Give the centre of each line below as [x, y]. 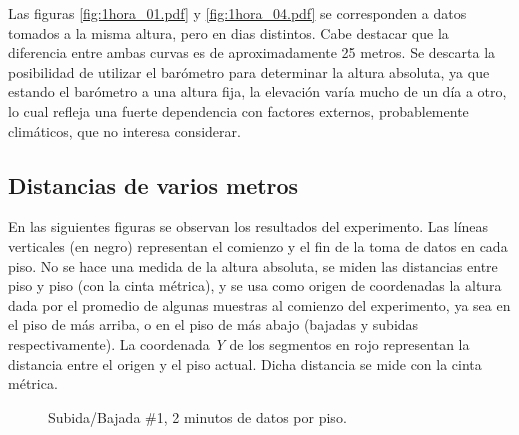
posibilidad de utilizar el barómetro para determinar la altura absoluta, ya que [249, 71]
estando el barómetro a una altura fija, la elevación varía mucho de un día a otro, [257, 91]
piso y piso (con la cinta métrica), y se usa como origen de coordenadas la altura [255, 285]
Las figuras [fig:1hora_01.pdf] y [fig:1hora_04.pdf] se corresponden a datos [237, 13]
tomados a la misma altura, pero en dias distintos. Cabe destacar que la [228, 32]
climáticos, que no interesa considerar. [124, 130]
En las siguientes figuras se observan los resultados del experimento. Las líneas [248, 226]
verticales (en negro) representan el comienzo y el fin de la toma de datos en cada [258, 245]
